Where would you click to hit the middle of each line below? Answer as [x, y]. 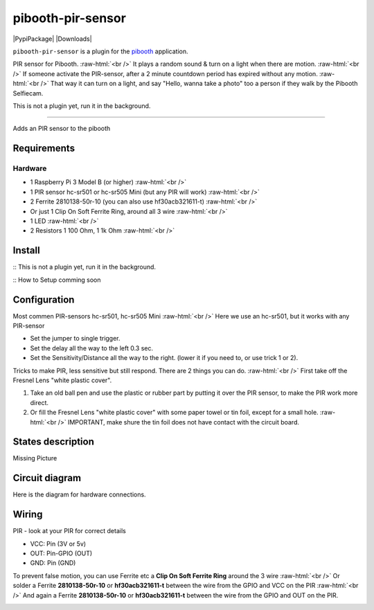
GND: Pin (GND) [53, 563]
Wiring [28, 515]
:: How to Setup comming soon [57, 280]
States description [54, 442]
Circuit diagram [47, 478]
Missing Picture [35, 458]
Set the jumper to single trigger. [75, 339]
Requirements [44, 149]
